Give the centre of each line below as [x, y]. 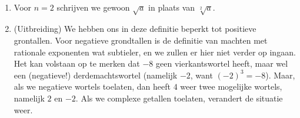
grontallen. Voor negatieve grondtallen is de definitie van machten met [141, 40]
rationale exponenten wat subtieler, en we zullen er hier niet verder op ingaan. [155, 52]
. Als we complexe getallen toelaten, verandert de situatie [179, 98]
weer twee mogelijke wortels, [231, 86]
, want [201, 75]
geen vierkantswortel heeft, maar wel [222, 63]
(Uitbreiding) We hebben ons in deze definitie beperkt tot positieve [135, 29]
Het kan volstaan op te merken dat [77, 63]
